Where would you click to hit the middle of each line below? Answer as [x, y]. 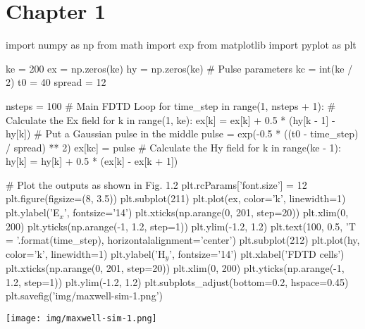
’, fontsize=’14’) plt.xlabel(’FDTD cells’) [257, 253]
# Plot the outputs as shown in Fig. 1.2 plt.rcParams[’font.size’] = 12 [156, 184]
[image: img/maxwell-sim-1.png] [81, 319]
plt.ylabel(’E [33, 212]
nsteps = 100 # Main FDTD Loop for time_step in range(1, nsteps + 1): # [171, 105]
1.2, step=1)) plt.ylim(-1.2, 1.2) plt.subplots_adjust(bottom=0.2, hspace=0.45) [177, 281]
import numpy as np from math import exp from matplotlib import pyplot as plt [181, 45]
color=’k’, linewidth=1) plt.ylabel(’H [86, 253]
